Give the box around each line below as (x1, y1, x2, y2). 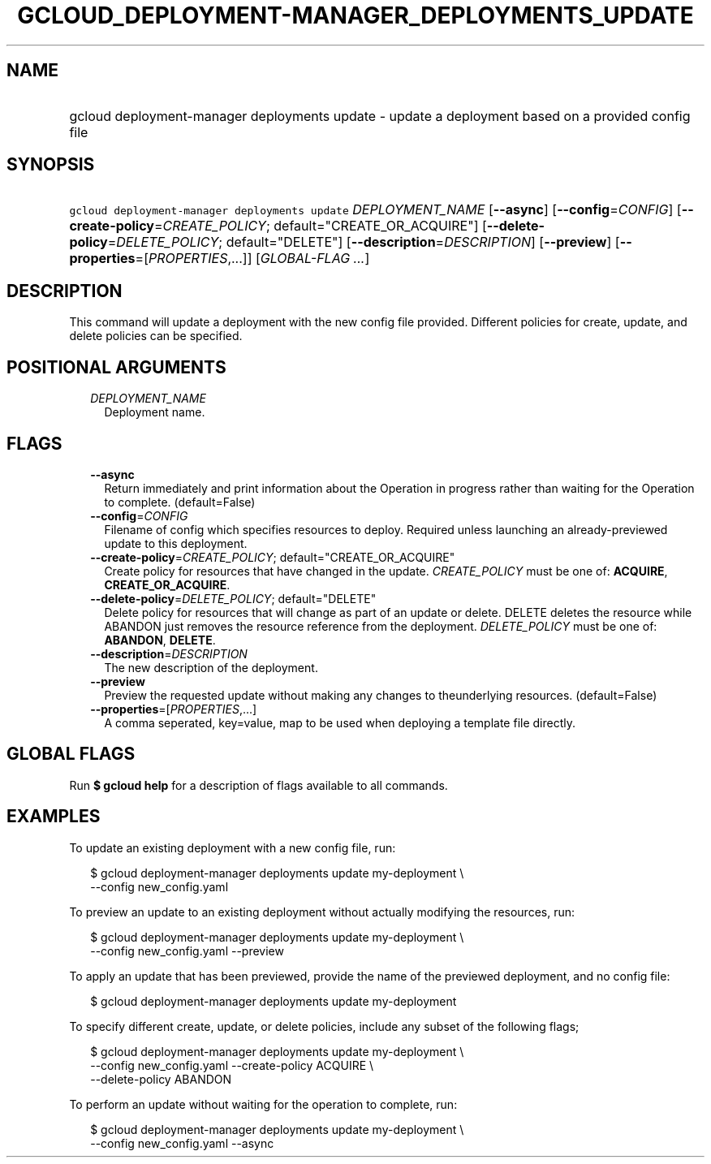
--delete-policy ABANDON (90, 1071, 232, 1086)
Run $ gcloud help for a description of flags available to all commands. (69, 778, 448, 792)
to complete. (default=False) (104, 494, 256, 509)
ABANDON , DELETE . (104, 632, 216, 647)
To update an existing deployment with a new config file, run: (69, 840, 396, 855)
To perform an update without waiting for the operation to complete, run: (69, 1097, 458, 1111)
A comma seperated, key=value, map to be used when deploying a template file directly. (104, 715, 576, 730)
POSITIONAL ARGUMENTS (6, 356, 226, 377)
